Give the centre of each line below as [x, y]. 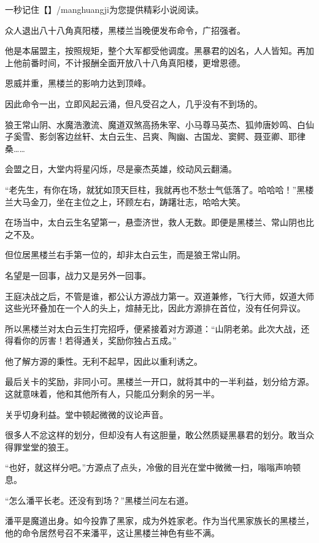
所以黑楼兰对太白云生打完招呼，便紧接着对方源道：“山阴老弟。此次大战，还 [157, 328]
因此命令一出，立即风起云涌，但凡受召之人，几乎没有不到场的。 [134, 103]
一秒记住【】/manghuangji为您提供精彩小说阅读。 [104, 9]
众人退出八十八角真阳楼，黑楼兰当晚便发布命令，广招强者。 [125, 30]
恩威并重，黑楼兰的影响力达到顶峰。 [78, 83]
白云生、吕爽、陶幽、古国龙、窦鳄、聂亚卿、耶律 [206, 136]
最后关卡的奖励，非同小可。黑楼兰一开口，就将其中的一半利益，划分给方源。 [159, 382]
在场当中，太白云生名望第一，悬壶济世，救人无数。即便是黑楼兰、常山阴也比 [159, 222]
